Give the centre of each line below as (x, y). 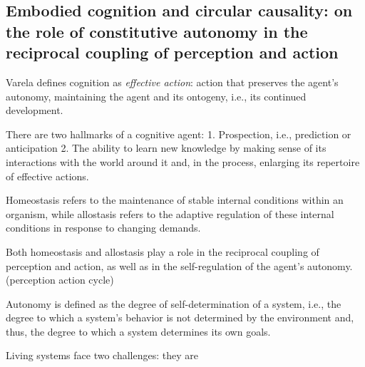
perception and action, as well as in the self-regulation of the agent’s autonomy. (179, 265)
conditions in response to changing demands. (103, 228)
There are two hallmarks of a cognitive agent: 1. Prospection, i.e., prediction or (179, 134)
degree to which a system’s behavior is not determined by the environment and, (180, 317)
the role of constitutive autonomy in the (157, 31)
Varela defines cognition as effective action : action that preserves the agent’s (172, 82)
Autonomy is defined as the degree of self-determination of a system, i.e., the (174, 303)
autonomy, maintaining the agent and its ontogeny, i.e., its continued (156, 96)
